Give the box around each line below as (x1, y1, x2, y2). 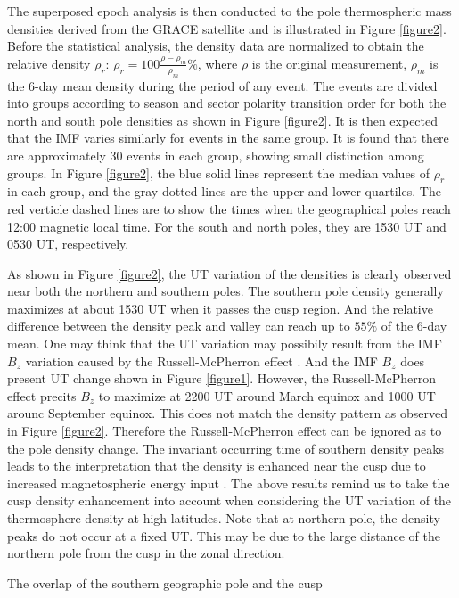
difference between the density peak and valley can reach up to (7, 316, 350, 335)
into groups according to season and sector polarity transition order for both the (7, 94, 447, 112)
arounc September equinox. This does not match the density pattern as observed (7, 404, 448, 422)
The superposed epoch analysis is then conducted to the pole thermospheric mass (7, 2, 452, 20)
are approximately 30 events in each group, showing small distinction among (7, 145, 424, 164)
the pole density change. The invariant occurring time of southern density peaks (7, 438, 445, 457)
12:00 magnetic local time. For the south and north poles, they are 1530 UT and (7, 217, 447, 235)
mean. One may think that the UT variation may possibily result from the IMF (7, 334, 442, 353)
